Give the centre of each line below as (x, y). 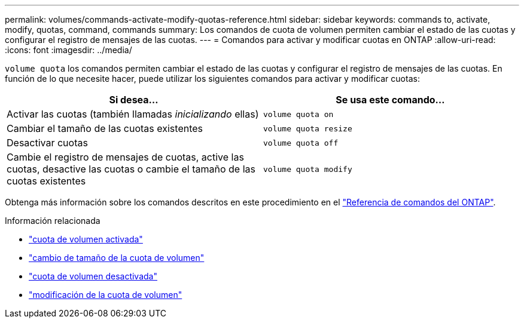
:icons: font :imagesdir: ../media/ (68, 50)
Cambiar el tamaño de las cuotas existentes (105, 128)
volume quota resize (308, 128)
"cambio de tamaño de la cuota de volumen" (117, 258)
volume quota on (298, 114)
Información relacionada (53, 221)
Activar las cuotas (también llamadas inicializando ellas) (133, 114)
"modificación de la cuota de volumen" (106, 295)
